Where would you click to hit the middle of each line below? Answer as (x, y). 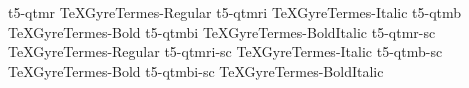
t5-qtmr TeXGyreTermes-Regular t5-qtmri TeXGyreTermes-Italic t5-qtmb (235, 12)
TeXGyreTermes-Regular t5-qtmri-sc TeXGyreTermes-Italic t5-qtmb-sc (225, 51)
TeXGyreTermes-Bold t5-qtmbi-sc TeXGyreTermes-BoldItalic (196, 70)
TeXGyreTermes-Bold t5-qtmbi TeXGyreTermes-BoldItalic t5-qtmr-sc (222, 31)
